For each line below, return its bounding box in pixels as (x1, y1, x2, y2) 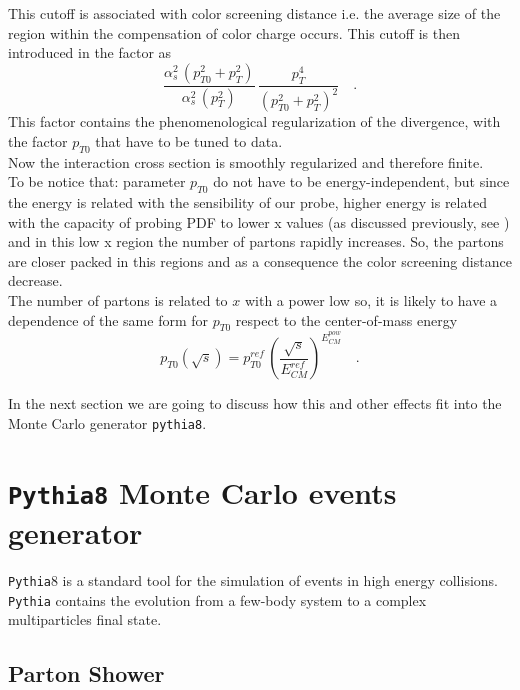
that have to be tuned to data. (95, 130, 283, 151)
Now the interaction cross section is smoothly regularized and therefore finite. (8, 151, 484, 172)
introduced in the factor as (8, 42, 172, 63)
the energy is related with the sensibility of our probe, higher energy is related (8, 191, 487, 212)
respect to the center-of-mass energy (235, 309, 458, 330)
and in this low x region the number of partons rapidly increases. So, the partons (8, 231, 504, 252)
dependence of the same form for (8, 309, 209, 330)
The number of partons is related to (8, 289, 228, 310)
